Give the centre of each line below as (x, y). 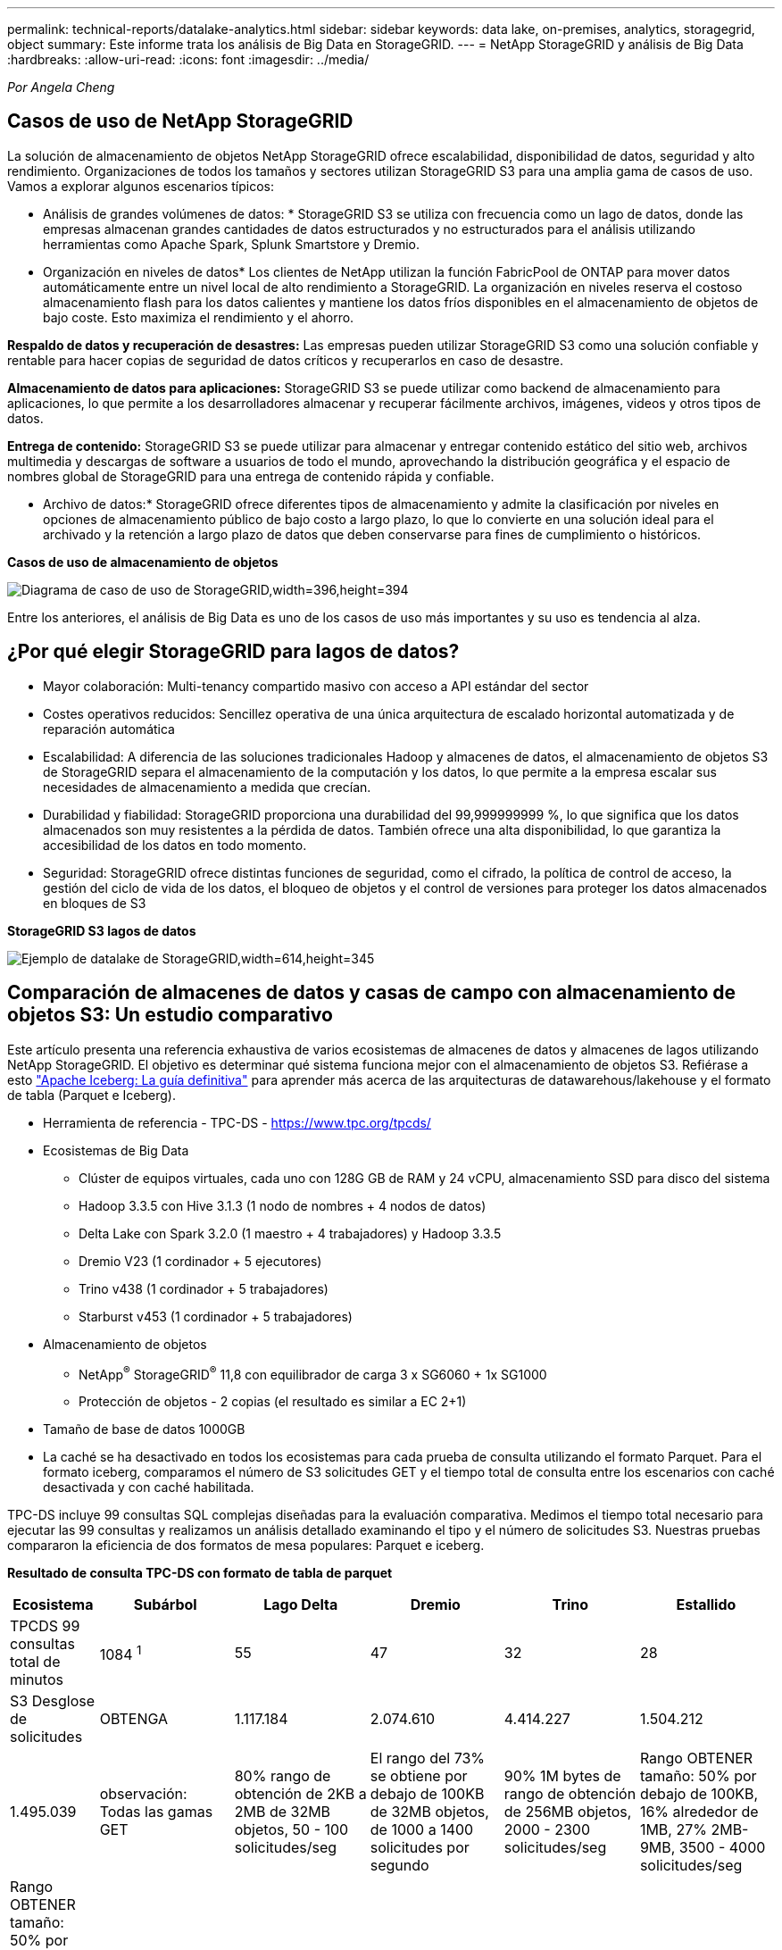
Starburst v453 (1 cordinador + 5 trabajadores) (216, 1316)
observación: (143, 1794)
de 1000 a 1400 (422, 1830)
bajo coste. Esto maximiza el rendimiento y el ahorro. (199, 317)
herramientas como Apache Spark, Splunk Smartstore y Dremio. (231, 244)
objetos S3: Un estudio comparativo (170, 1015)
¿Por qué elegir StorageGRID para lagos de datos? (233, 652)
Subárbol (165, 1605)
